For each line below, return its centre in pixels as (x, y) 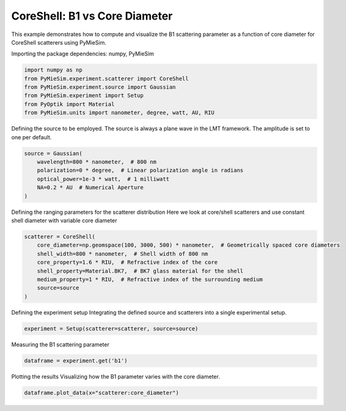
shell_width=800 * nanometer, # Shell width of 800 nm (123, 254)
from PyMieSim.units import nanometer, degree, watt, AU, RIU (119, 113)
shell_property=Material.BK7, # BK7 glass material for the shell (140, 271)
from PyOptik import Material (69, 104)
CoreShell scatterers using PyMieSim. (59, 42)
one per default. (31, 137)
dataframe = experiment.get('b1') (76, 361)
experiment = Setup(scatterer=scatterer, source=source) (111, 329)
